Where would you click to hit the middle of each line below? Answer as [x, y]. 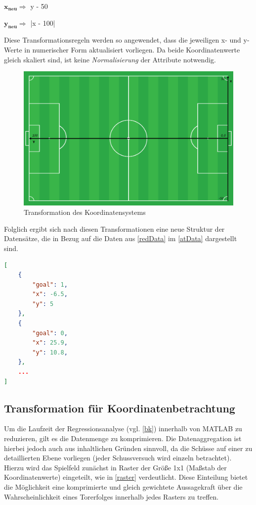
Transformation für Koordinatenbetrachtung [120, 408]
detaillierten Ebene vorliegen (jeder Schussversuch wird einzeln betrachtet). [118, 458]
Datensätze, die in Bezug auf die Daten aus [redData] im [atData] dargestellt [121, 238]
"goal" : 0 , [50, 333]
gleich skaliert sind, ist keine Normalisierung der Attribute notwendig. [110, 59]
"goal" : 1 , [50, 284]
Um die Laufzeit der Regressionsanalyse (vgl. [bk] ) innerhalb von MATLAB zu [123, 429]
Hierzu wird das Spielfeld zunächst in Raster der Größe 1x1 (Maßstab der [115, 467]
